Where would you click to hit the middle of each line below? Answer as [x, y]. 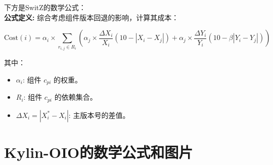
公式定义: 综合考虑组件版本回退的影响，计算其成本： [92, 17]
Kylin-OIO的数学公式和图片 [99, 152]
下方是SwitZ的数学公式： [45, 7]
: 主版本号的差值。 [99, 115]
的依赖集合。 [76, 97]
